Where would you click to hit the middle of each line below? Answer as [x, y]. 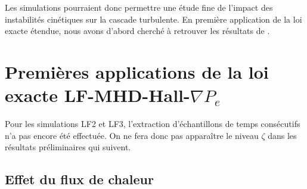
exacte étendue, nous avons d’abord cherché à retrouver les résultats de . [137, 31]
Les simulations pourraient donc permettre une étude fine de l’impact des [139, 7]
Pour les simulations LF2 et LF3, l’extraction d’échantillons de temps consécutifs [153, 124]
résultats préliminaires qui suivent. [68, 147]
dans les [282, 135]
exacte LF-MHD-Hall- [97, 95]
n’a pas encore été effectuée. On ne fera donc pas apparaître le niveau [132, 135]
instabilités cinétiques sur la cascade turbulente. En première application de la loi [153, 19]
